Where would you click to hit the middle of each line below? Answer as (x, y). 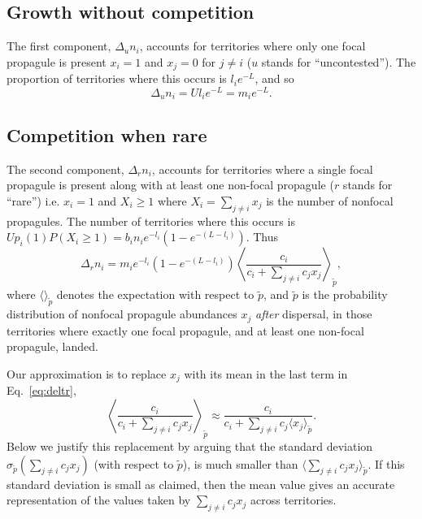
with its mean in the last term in (266, 373)
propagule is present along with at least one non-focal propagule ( (170, 185)
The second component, (65, 169)
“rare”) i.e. (33, 200)
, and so (274, 78)
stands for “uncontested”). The (339, 61)
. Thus (262, 237)
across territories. (294, 500)
